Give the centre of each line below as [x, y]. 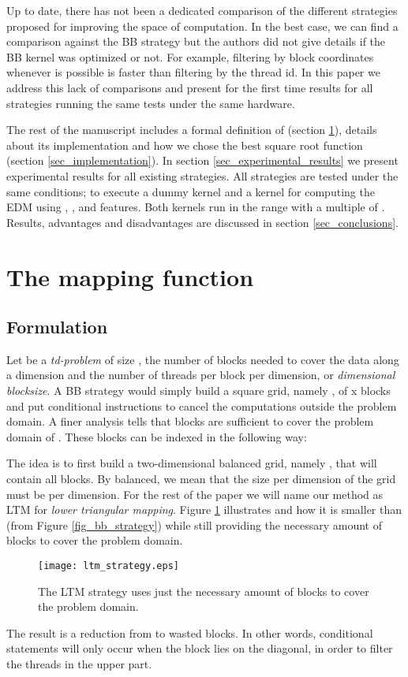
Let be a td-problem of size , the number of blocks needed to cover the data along [203, 359]
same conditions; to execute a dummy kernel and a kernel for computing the [191, 191]
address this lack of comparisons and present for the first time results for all [190, 87]
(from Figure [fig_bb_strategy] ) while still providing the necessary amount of [194, 524]
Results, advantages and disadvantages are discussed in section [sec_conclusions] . [202, 222]
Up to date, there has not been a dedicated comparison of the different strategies [202, 10]
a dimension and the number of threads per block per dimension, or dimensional [201, 375]
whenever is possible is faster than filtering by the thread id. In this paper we [193, 72]
